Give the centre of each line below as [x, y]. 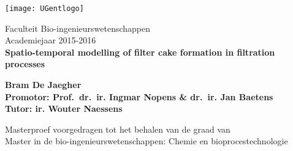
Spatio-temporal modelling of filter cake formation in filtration [140, 52]
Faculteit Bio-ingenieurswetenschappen [78, 28]
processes [25, 64]
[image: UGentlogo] [44, 9]
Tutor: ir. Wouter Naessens [64, 109]
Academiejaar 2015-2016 [51, 40]
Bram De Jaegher [43, 85]
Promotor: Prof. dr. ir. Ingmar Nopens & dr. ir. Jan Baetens [139, 96]
